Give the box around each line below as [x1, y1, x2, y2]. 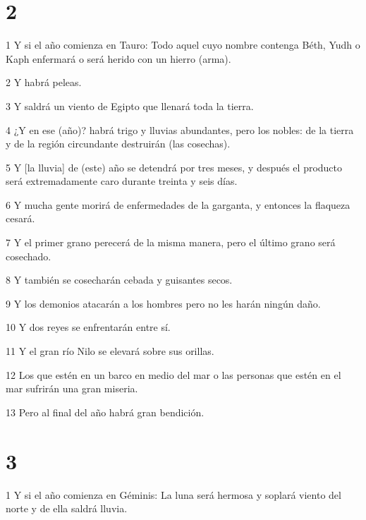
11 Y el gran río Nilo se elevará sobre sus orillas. [6, 344, 214, 358]
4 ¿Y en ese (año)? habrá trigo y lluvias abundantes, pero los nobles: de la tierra [6, 122, 354, 137]
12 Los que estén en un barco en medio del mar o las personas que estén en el [6, 367, 341, 382]
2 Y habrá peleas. [6, 75, 82, 90]
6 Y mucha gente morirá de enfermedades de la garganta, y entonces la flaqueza [6, 197, 350, 212]
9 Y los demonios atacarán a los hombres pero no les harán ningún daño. [6, 296, 321, 310]
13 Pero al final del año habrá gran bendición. [6, 404, 205, 419]
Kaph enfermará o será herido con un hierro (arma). [6, 51, 231, 66]
